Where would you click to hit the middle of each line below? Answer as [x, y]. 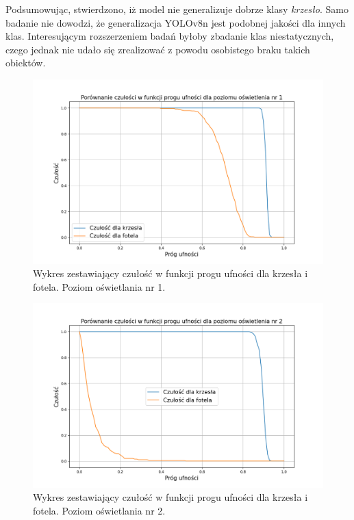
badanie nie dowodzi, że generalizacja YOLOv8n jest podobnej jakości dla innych [176, 22]
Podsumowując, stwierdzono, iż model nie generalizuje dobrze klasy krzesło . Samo [177, 9]
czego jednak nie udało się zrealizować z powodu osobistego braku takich [158, 49]
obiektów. [26, 63]
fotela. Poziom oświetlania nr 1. [99, 286]
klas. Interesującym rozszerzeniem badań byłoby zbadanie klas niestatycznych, [170, 36]
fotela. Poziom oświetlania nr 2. [99, 511]
